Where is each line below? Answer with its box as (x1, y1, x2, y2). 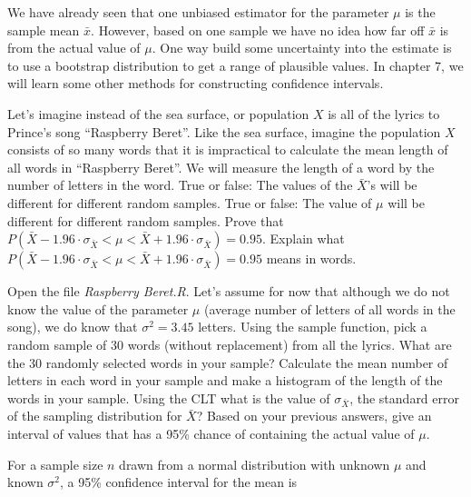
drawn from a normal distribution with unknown (119, 454, 390, 473)
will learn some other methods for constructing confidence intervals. (7, 74, 384, 93)
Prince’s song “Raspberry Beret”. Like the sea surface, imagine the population (7, 122, 441, 141)
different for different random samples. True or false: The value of (7, 193, 372, 212)
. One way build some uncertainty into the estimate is (152, 38, 452, 57)
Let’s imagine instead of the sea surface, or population (7, 104, 309, 123)
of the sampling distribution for (7, 406, 182, 425)
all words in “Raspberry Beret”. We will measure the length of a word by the (7, 157, 435, 176)
